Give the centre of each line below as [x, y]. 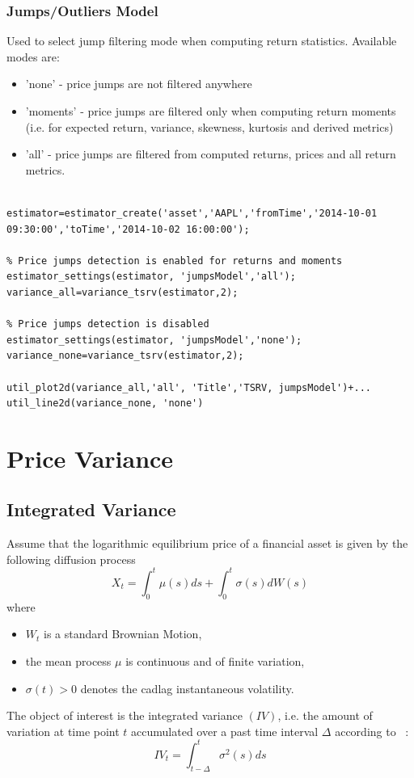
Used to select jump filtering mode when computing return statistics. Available [202, 41]
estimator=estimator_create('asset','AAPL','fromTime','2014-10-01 [192, 213]
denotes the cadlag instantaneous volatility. [187, 688]
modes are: [33, 56]
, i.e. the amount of [325, 715]
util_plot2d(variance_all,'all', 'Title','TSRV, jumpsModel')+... [189, 387]
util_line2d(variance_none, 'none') [105, 404]
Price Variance [90, 458]
